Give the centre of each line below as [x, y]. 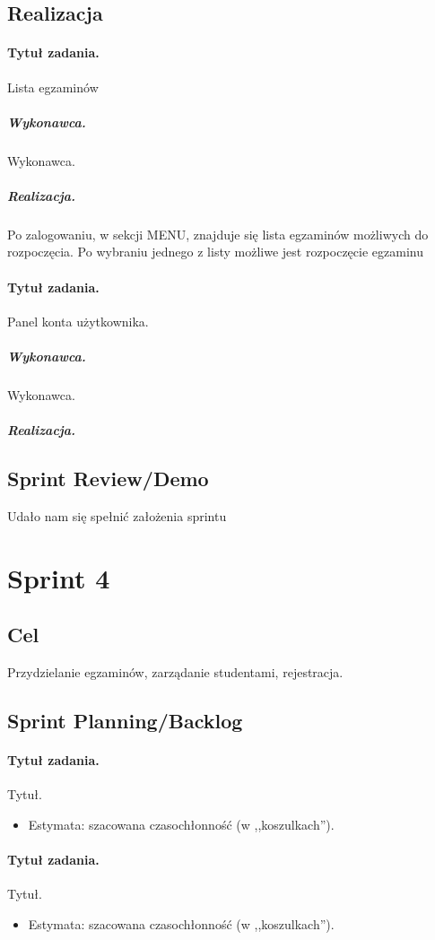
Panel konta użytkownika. [78, 321]
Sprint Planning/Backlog [125, 721]
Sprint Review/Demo [108, 479]
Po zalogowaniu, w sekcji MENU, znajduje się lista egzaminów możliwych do [218, 234]
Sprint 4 [59, 577]
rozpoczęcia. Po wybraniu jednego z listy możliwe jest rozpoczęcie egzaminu [215, 252]
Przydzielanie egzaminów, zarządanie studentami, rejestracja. [175, 672]
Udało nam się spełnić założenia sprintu [117, 516]
